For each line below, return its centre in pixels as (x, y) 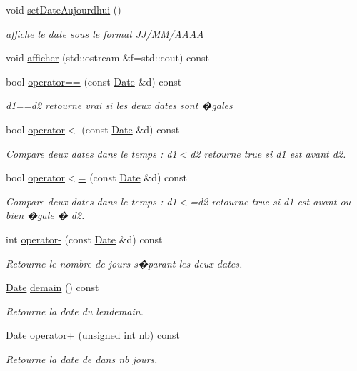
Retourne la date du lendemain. (75, 311)
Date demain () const (52, 287)
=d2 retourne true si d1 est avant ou (271, 201)
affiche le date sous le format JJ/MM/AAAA (105, 33)
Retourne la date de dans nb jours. (82, 359)
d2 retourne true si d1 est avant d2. (268, 153)
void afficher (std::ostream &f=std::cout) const (108, 57)
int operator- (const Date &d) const (84, 239)
